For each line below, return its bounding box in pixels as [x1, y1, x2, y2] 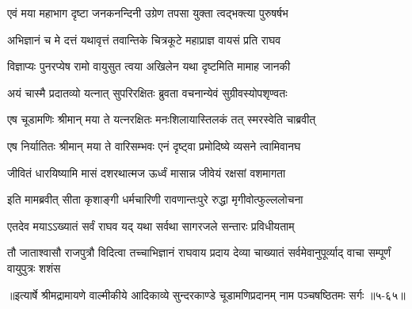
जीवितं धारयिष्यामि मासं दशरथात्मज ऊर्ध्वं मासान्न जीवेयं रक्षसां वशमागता [7, 164, 286, 181]
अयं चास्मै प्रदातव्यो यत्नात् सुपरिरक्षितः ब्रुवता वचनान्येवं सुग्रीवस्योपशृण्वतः [7, 84, 288, 101]
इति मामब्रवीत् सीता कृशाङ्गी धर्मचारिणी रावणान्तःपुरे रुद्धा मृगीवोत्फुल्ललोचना [7, 191, 303, 208]
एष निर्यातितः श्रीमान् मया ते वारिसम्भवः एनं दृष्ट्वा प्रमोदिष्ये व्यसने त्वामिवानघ [7, 137, 301, 154]
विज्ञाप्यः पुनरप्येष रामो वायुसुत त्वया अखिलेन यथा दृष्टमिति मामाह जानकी [7, 58, 291, 74]
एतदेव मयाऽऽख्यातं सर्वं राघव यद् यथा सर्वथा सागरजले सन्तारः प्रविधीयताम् [7, 217, 295, 234]
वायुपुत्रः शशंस [7, 259, 61, 276]
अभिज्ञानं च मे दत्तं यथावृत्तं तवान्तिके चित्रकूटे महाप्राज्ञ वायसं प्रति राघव [7, 31, 281, 48]
